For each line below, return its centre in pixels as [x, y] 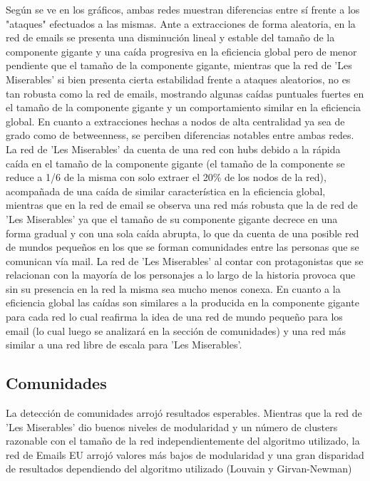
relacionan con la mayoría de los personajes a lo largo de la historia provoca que [181, 275]
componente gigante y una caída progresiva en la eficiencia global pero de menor [181, 51]
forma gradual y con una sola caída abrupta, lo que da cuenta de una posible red [183, 233]
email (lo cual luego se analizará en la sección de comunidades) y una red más [176, 330]
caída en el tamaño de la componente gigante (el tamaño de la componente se [175, 163]
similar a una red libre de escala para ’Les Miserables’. [124, 345]
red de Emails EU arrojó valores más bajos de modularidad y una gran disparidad [185, 454]
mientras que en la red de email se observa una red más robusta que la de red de [182, 205]
